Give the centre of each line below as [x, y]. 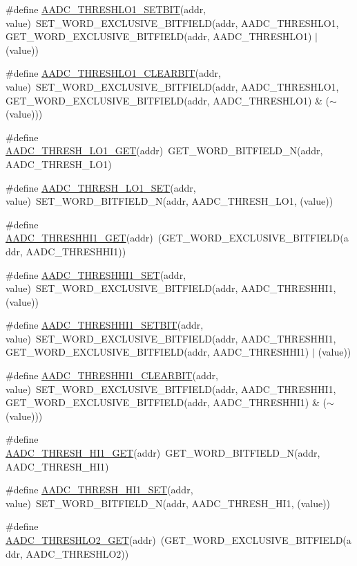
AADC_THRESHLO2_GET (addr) [81, 540]
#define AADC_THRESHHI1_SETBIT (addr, [105, 325]
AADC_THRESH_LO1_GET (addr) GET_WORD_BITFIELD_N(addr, [164, 150]
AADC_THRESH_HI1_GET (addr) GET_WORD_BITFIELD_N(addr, [163, 453]
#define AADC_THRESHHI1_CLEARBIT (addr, [112, 375]
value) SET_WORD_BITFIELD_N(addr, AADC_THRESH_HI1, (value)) [168, 503]
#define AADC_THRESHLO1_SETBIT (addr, [106, 9]
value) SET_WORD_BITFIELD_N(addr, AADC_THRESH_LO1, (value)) [170, 201]
